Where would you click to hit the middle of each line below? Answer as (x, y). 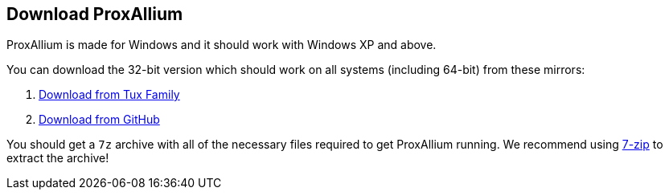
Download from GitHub (99, 120)
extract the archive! (58, 158)
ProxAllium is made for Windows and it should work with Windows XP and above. (222, 45)
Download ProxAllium (95, 14)
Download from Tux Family (109, 95)
